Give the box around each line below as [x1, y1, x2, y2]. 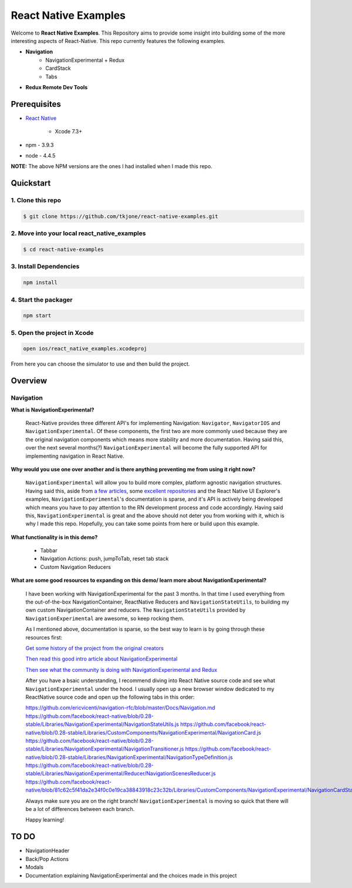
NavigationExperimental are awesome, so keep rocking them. [25, 615, 185, 622]
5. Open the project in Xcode [11, 329, 94, 337]
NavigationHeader [25, 847, 70, 855]
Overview [11, 376, 48, 386]
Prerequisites [11, 99, 61, 109]
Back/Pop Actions [25, 855, 69, 862]
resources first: [25, 634, 63, 641]
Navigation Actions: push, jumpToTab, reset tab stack [40, 555, 169, 562]
